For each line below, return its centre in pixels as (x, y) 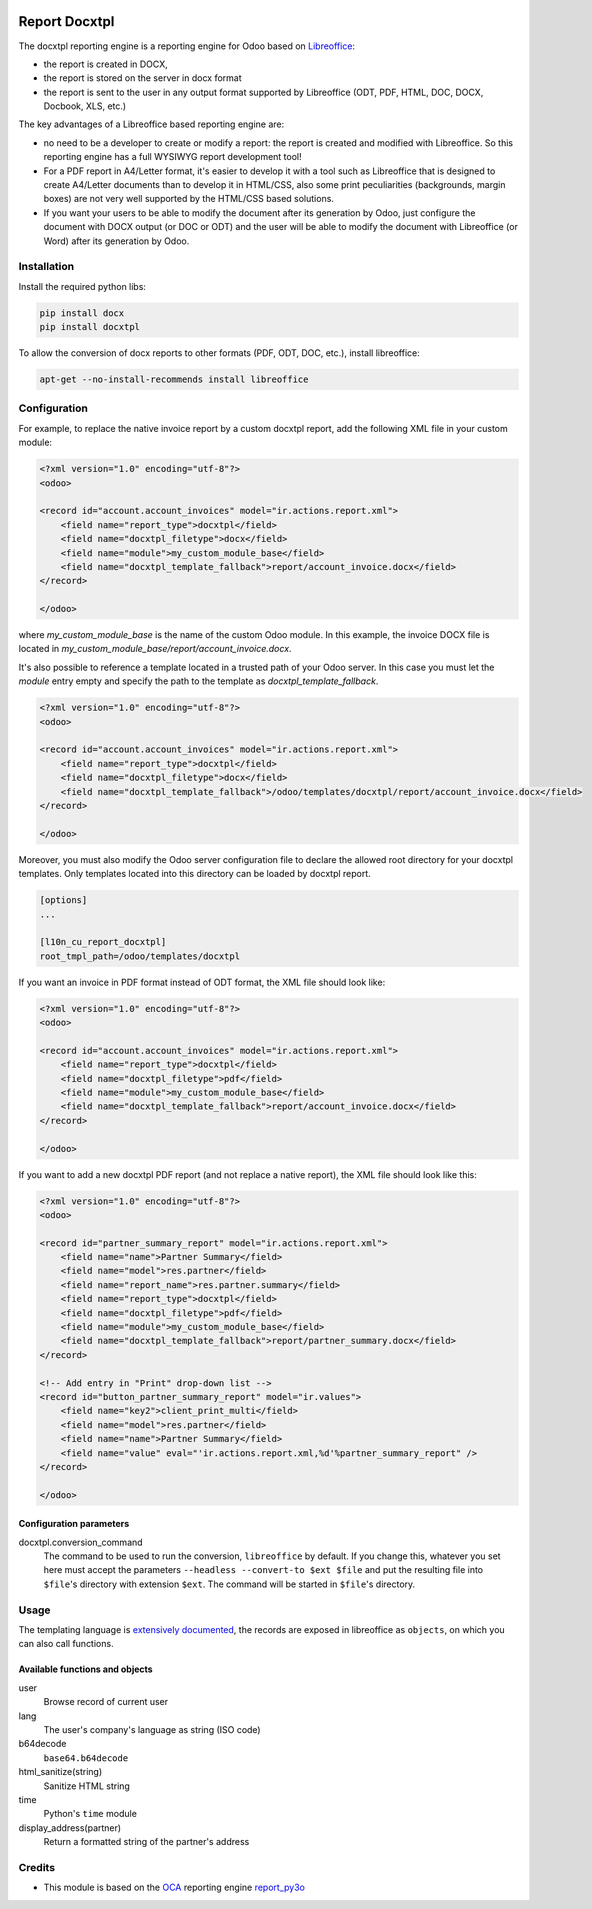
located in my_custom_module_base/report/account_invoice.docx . (155, 649)
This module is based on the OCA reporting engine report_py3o (174, 1887)
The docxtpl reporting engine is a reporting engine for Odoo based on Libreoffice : (186, 46)
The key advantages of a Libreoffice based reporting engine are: (151, 124)
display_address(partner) (70, 1827)
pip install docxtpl (89, 327)
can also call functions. (66, 1644)
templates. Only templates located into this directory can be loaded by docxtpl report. (195, 874)
